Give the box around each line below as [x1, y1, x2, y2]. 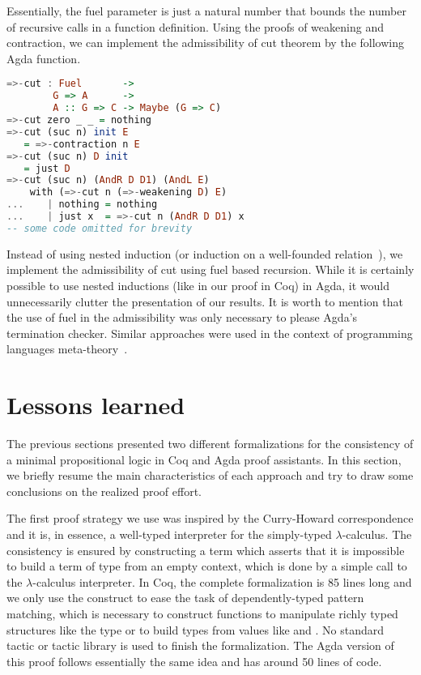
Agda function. [6, 49, 81, 66]
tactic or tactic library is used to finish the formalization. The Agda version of [6, 637, 394, 654]
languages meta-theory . [6, 340, 128, 357]
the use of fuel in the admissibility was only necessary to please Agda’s [6, 309, 358, 326]
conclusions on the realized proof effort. [6, 482, 202, 499]
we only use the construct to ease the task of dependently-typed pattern [6, 589, 364, 606]
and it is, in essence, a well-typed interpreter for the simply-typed [6, 526, 332, 542]
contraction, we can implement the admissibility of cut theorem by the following [6, 34, 404, 51]
